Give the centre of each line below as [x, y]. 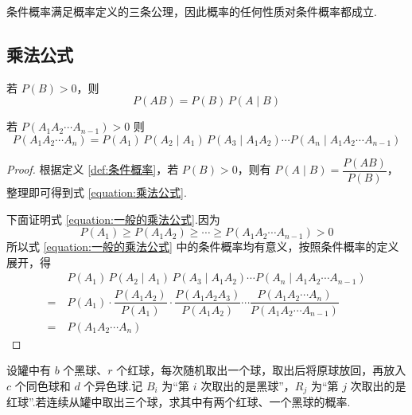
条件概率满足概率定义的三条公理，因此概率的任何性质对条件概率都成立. [192, 11]
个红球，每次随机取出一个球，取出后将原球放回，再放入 [261, 370]
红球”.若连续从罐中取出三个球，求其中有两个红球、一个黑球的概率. [179, 402]
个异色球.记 [113, 385]
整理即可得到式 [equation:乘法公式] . [97, 192]
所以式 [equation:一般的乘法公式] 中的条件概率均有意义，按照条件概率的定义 [203, 247]
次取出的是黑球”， [248, 385]
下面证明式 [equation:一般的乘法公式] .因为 [113, 219]
